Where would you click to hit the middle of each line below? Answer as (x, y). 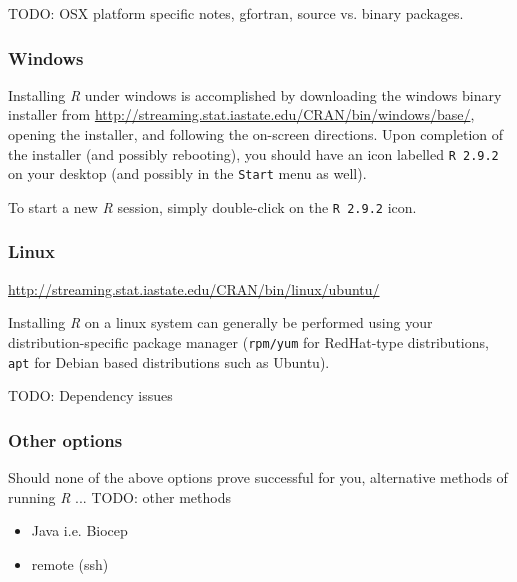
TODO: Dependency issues (90, 395)
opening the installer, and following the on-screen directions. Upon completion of (256, 134)
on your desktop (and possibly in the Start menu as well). (187, 173)
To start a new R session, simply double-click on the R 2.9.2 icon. (212, 206)
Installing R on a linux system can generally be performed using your (220, 322)
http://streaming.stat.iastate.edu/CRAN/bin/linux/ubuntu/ (194, 288)
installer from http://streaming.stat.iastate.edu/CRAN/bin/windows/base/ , (241, 114)
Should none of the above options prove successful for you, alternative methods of (258, 477)
